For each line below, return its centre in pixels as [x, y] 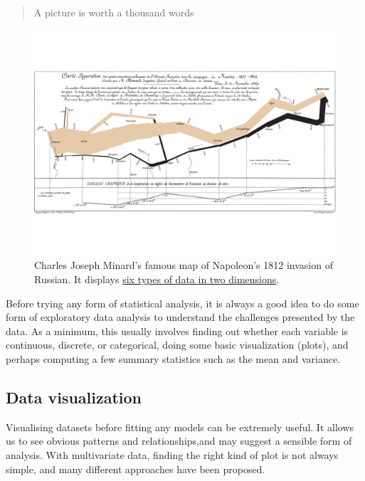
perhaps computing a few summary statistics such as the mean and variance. [173, 358]
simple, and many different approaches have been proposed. [136, 469]
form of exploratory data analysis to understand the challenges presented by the [180, 317]
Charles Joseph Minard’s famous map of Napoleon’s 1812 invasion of [184, 265]
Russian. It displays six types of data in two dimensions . [157, 279]
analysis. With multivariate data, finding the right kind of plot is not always [172, 454]
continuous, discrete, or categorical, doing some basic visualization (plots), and [177, 345]
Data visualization [74, 397]
